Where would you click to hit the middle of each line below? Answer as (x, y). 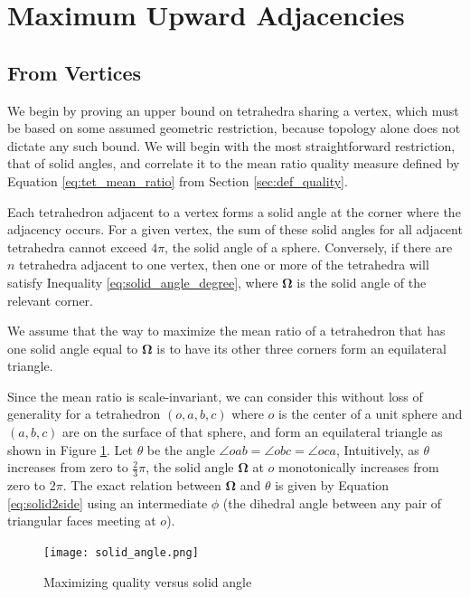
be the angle (181, 449)
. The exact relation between (142, 485)
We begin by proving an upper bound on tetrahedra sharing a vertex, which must (233, 110)
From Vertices (75, 72)
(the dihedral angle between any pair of (332, 502)
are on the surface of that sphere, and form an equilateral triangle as (253, 432)
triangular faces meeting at (82, 521)
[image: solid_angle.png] (121, 552)
